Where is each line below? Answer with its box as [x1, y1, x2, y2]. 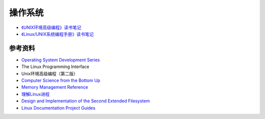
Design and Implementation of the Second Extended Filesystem [21, 98, 150, 104]
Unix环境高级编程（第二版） [21, 71, 78, 76]
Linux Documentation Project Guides [21, 105, 96, 111]
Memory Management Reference [21, 84, 88, 90]
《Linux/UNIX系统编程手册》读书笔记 [21, 31, 94, 37]
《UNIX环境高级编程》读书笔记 [21, 24, 81, 30]
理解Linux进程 [21, 91, 50, 97]
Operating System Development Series [21, 57, 100, 63]
